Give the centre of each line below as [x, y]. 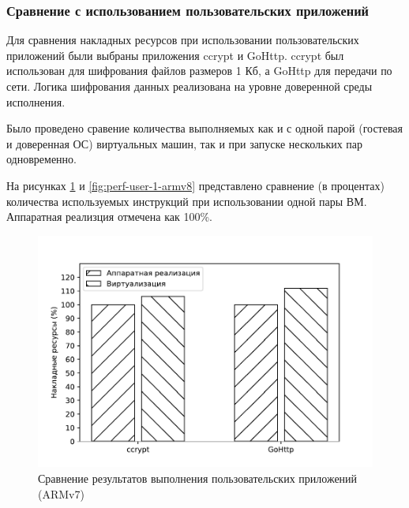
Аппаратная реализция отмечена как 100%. [110, 217]
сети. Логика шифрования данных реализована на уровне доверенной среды [189, 86]
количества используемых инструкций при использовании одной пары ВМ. [187, 201]
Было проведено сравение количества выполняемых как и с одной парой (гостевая [205, 128]
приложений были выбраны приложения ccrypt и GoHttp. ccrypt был [175, 55]
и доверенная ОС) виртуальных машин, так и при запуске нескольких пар [185, 143]
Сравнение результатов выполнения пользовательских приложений [198, 478]
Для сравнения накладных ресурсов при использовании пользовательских [183, 40]
